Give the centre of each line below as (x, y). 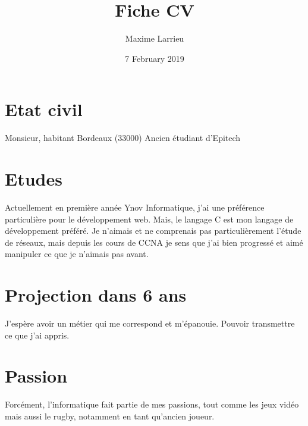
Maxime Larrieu (155, 38)
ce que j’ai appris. (37, 335)
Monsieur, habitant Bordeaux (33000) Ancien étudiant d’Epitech (123, 138)
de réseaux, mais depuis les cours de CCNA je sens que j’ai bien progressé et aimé (154, 242)
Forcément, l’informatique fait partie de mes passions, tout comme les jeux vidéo (152, 404)
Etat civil (44, 109)
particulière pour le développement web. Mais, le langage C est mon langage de (149, 219)
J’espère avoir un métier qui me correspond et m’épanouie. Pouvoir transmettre (150, 323)
